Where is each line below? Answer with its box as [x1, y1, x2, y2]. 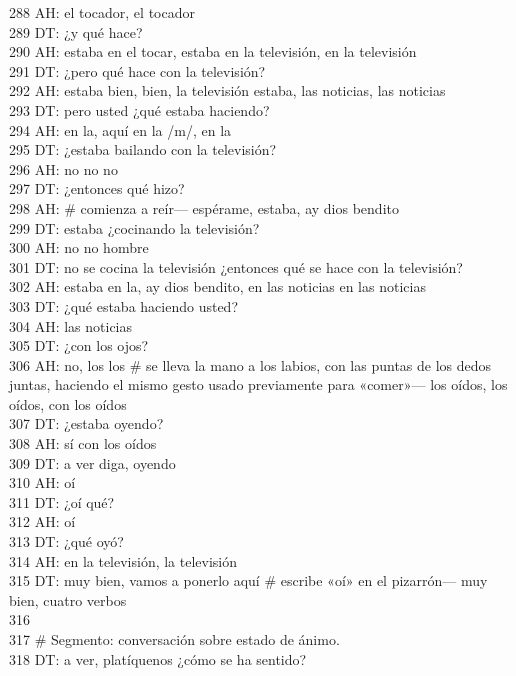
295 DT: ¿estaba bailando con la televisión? [9, 139, 277, 160]
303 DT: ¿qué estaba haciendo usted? [9, 295, 238, 316]
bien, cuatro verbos [9, 589, 127, 610]
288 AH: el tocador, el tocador [9, 2, 195, 22]
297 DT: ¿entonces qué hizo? [9, 178, 185, 199]
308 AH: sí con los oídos [9, 433, 157, 454]
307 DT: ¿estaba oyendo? [9, 413, 164, 434]
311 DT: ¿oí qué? [9, 491, 115, 512]
